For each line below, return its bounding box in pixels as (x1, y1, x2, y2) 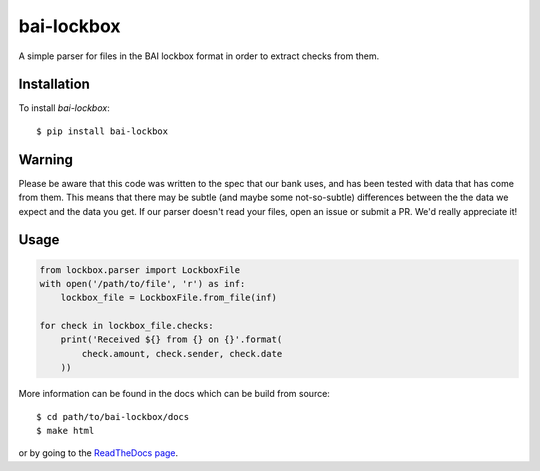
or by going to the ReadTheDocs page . (18, 447, 179, 459)
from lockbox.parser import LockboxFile (39, 264, 240, 275)
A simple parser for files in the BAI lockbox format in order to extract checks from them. (18, 50, 380, 62)
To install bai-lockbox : (18, 102, 110, 114)
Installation (18, 76, 90, 93)
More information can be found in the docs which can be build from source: (18, 388, 330, 400)
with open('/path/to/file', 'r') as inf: (39, 278, 246, 289)
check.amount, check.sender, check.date (81, 348, 283, 359)
